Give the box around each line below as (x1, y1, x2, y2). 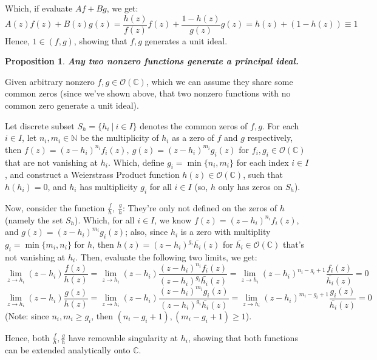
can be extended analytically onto (5, 343, 131, 356)
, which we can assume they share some (146, 75, 293, 87)
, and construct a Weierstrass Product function (5, 168, 180, 181)
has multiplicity (80, 180, 138, 192)
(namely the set (5, 213, 63, 226)
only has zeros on (218, 180, 283, 192)
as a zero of (172, 131, 214, 144)
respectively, (247, 131, 293, 144)
